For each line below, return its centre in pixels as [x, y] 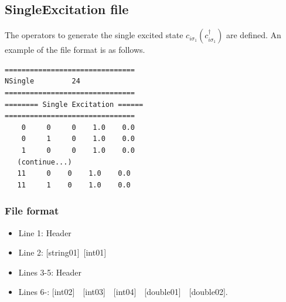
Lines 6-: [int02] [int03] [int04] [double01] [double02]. [123, 292]
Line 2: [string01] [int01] [62, 252]
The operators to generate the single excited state [94, 35]
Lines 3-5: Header [50, 272]
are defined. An [253, 35]
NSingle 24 [42, 81]
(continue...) [45, 162]
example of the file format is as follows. [75, 50]
